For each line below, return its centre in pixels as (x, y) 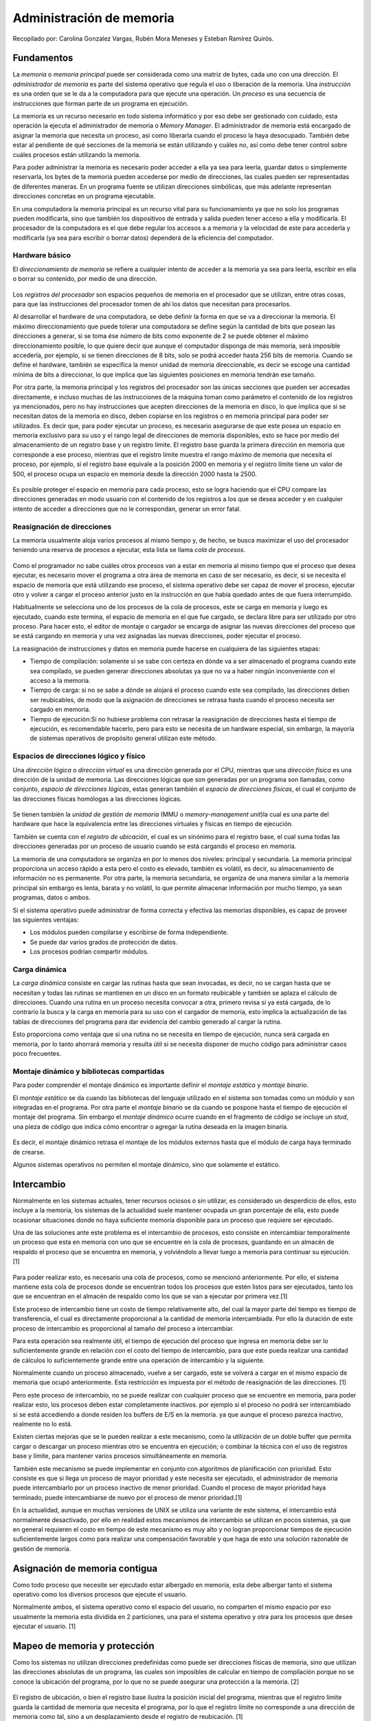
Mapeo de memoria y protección (83, 1646)
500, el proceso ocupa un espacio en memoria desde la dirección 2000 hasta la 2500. (135, 474)
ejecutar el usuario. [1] (44, 1626)
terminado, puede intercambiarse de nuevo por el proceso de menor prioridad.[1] (127, 1497)
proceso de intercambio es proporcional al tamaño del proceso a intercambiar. (124, 1328)
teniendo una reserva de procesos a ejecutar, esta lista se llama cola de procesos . (129, 550)
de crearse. (29, 1152)
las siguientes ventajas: (46, 920)
